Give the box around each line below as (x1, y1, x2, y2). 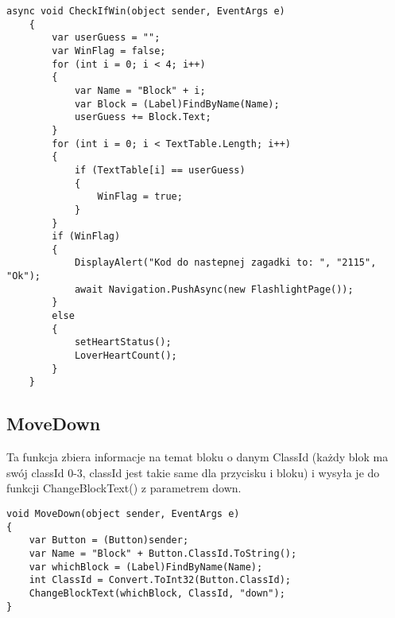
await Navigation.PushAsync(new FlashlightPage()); (74, 283, 354, 295)
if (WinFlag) (52, 231, 121, 243)
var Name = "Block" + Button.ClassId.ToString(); (29, 547, 297, 559)
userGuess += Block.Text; (74, 111, 211, 123)
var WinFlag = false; (52, 45, 166, 56)
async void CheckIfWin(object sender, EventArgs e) (6, 6, 285, 17)
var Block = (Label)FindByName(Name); (74, 98, 280, 110)
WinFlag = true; (97, 191, 183, 203)
